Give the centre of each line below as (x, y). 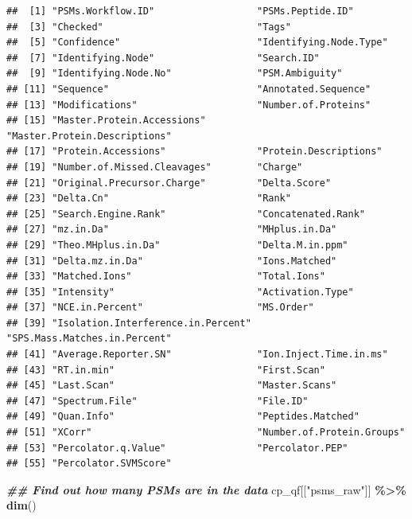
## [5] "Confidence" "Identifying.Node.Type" (197, 43)
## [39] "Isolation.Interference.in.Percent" (129, 323)
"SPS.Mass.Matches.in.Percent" (89, 339)
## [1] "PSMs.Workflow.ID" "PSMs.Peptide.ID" (180, 11)
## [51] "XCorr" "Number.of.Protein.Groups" (206, 433)
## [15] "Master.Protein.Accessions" (106, 121)
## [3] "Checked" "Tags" (149, 27)
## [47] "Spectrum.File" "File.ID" (157, 401)
